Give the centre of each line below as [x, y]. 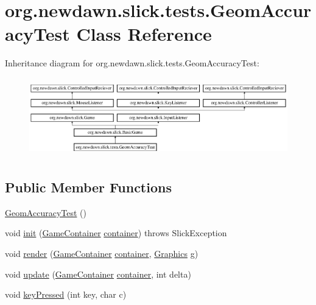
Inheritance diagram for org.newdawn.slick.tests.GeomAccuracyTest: [132, 63]
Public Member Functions [88, 187]
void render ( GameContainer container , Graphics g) [102, 254]
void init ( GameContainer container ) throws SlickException [116, 233]
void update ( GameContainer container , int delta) [98, 274]
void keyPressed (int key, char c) [66, 294]
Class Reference [144, 34]
